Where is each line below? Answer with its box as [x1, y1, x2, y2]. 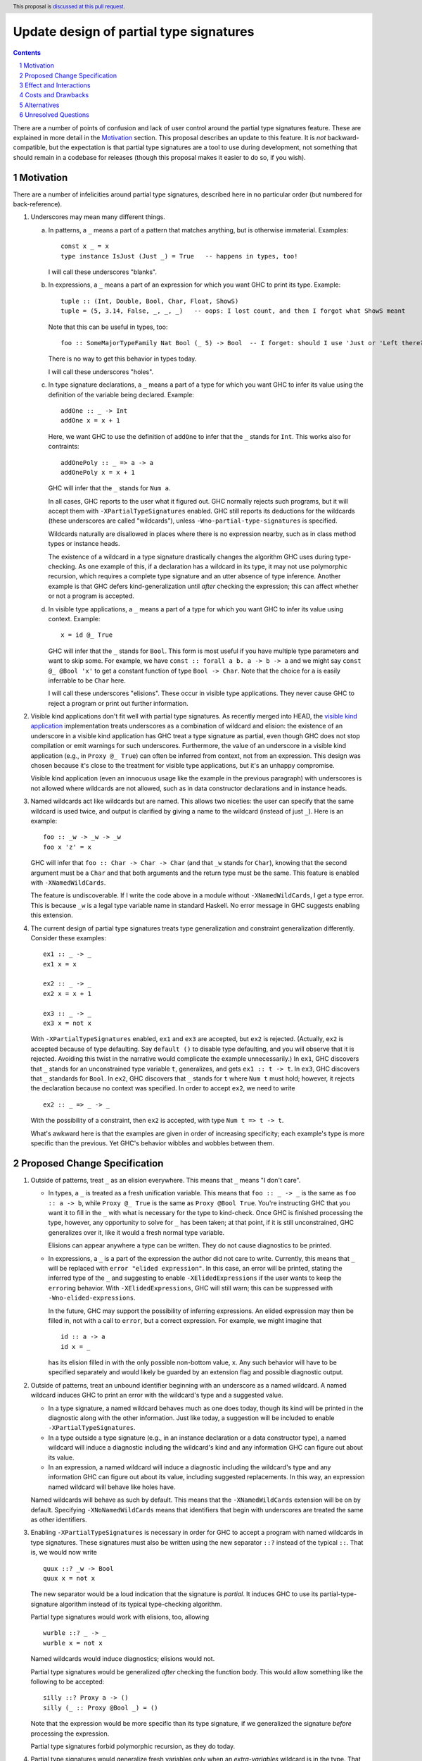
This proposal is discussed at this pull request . [13, 3, 126, 10]
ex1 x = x [43, 960, 77, 968]
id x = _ [60, 1343, 91, 1350]
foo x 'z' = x [43, 842, 91, 851]
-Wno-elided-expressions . [48, 1293, 136, 1302]
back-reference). [13, 200, 63, 209]
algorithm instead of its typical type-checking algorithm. [59, 1600, 222, 1608]
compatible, [13, 143, 48, 151]
